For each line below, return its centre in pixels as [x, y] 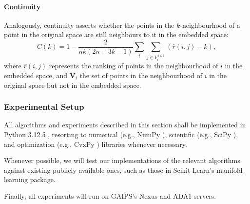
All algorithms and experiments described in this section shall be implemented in [125, 125]
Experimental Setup [44, 107]
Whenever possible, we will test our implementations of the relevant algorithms [122, 160]
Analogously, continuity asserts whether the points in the [89, 25]
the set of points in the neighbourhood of [141, 75]
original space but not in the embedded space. [73, 85]
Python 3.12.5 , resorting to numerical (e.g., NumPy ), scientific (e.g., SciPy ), [121, 134]
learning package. [30, 179]
